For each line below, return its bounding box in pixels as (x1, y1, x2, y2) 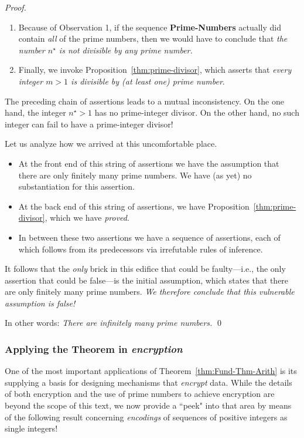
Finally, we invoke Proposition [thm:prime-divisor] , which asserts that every (18, 63, 292, 76)
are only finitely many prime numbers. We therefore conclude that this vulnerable (5, 285, 295, 298)
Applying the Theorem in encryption (5, 341, 183, 356)
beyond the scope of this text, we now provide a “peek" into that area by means (5, 399, 292, 412)
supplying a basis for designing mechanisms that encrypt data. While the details (5, 376, 292, 388)
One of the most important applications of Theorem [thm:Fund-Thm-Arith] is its (5, 365, 297, 377)
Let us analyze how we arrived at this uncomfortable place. (5, 137, 217, 150)
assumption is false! (5, 297, 76, 309)
